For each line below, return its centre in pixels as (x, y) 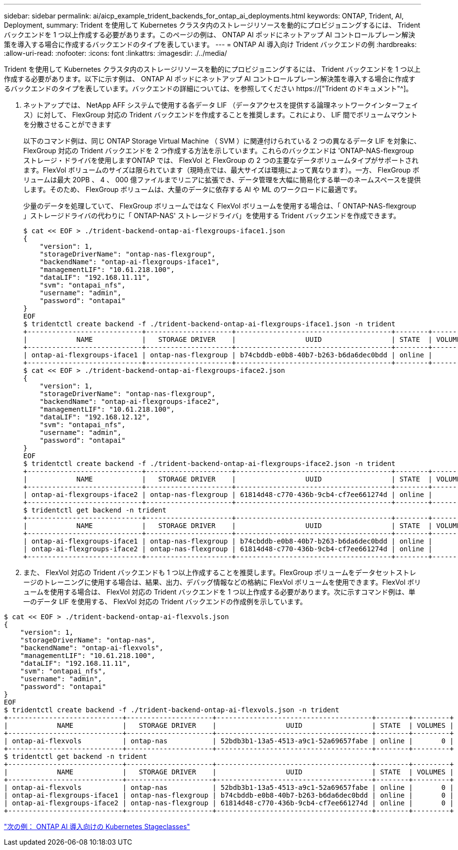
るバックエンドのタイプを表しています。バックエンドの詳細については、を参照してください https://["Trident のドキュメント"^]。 (208, 88)
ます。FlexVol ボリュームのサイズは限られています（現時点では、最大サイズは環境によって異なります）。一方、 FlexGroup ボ (221, 170)
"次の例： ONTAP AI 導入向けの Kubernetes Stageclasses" (97, 826)
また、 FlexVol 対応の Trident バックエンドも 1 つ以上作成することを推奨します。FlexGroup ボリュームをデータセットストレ (220, 572)
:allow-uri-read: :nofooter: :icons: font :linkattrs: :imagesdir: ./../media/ (115, 53)
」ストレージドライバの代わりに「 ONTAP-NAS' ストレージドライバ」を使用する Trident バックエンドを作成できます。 (212, 216)
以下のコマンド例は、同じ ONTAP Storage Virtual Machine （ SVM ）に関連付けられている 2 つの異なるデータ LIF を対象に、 (222, 141)
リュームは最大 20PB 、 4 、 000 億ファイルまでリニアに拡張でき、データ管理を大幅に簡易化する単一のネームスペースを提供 (222, 180)
